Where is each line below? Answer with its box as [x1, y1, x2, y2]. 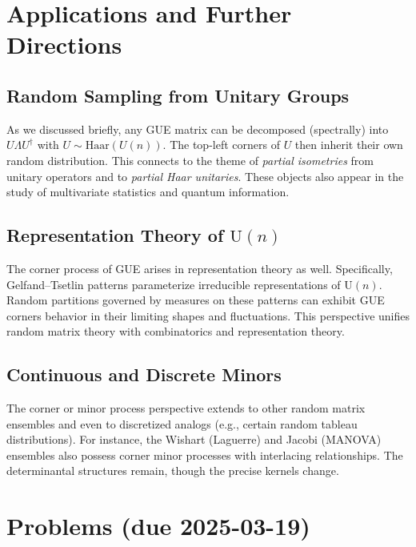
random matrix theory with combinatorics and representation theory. [6, 323, 345, 340]
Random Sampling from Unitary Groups [6, 82, 350, 107]
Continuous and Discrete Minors [6, 362, 282, 387]
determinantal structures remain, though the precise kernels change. [6, 462, 339, 479]
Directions [6, 28, 122, 61]
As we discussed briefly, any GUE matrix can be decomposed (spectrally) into [6, 120, 389, 137]
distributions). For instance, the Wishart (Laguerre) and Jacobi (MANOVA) [6, 431, 382, 448]
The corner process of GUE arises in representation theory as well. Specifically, [6, 259, 393, 276]
